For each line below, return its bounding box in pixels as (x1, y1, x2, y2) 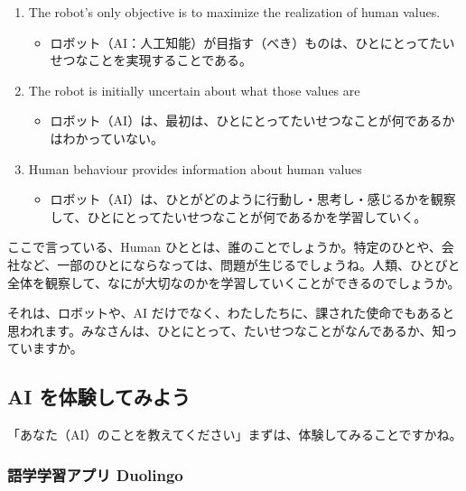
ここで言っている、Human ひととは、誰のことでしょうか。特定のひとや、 (7, 237, 442, 256)
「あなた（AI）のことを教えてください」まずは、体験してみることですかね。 (7, 425, 462, 444)
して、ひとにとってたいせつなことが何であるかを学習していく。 (50, 207, 427, 226)
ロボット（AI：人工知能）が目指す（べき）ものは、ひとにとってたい (50, 32, 455, 51)
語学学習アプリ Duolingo (7, 463, 183, 486)
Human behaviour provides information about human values (28, 159, 362, 178)
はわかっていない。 (50, 128, 163, 147)
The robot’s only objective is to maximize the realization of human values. (28, 3, 441, 21)
